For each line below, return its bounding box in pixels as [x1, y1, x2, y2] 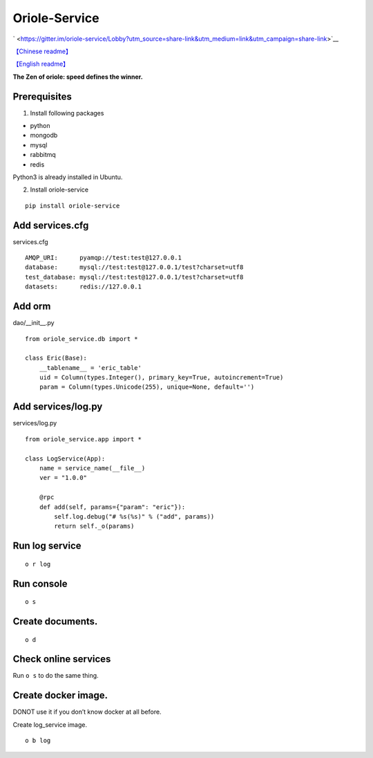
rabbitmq [30, 151, 57, 159]
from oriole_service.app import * [25, 435, 142, 443]
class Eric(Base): [25, 354, 88, 362]
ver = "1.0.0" [39, 474, 88, 482]
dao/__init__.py [12, 319, 55, 327]
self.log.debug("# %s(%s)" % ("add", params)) [54, 512, 215, 520]
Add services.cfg [12, 219, 89, 231]
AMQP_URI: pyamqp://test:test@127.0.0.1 [25, 254, 182, 262]
